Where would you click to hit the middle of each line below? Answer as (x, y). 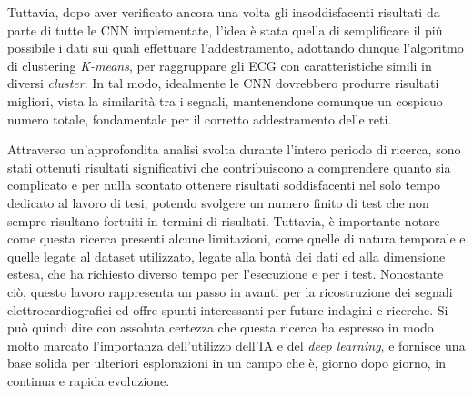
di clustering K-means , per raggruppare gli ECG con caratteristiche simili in (220, 65)
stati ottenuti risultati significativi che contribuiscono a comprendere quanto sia (229, 167)
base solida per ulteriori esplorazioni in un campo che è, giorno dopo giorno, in (226, 363)
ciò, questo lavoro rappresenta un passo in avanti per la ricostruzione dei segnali (230, 291)
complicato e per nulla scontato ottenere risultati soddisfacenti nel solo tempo (224, 185)
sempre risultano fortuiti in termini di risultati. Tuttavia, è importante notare (224, 220)
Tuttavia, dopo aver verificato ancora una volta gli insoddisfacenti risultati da (224, 12)
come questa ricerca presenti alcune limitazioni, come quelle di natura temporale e (236, 238)
